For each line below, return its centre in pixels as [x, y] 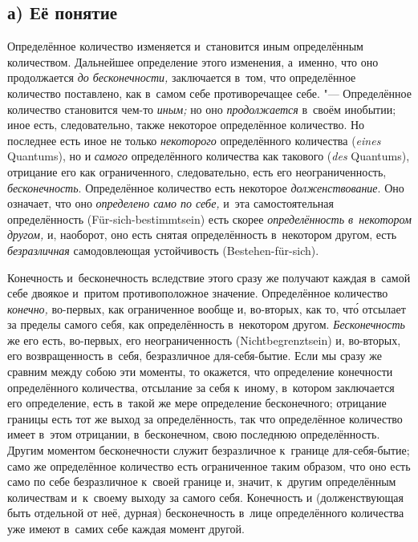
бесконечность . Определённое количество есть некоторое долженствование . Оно [206, 187]
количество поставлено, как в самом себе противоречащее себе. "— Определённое [209, 93]
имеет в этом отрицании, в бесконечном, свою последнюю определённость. [194, 434]
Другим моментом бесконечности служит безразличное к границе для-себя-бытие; [209, 450]
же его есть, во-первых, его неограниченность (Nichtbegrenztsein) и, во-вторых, [204, 340]
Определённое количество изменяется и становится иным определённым [185, 46]
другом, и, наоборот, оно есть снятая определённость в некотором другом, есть [202, 235]
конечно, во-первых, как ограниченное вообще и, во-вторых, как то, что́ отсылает [207, 308]
